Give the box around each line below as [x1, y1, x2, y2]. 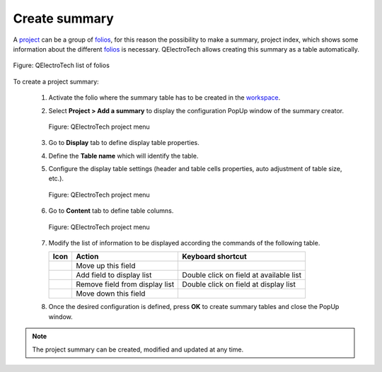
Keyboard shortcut [182, 252, 247, 262]
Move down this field [75, 289, 146, 298]
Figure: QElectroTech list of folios [13, 61, 110, 70]
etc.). [48, 174, 64, 183]
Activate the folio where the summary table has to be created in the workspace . [48, 93, 281, 102]
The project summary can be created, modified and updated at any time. [32, 345, 244, 354]
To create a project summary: [13, 77, 99, 86]
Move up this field [75, 261, 136, 271]
